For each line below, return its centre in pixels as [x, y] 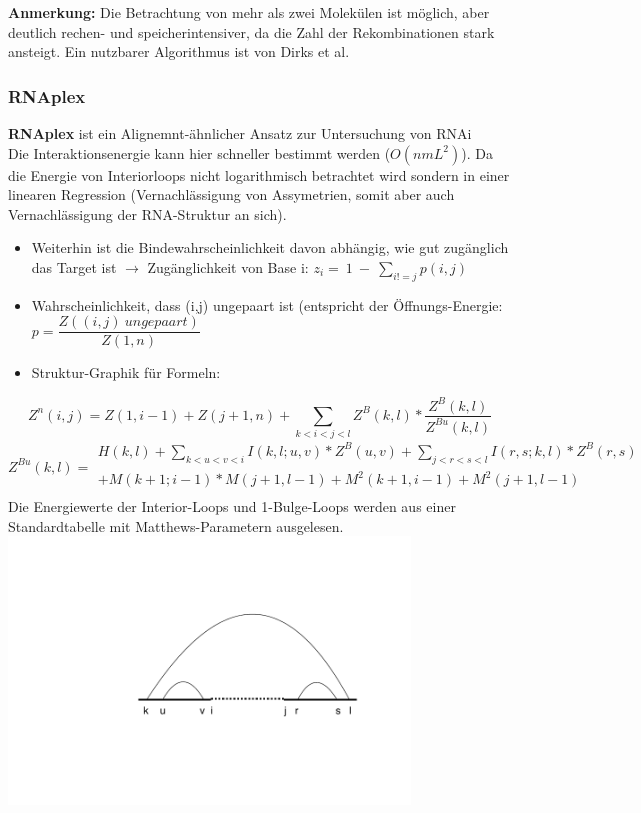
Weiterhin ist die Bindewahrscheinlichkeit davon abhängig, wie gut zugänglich [270, 247]
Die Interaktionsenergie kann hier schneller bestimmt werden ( [199, 152]
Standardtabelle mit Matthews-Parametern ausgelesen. [176, 525]
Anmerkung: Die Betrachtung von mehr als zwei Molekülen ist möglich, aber [249, 12]
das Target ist [74, 266]
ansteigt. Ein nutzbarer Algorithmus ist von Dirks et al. [179, 51]
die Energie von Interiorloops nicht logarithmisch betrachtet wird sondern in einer [259, 174]
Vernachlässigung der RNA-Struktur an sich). [147, 213]
